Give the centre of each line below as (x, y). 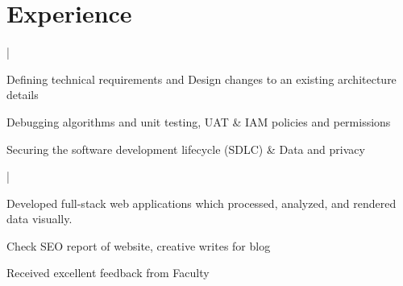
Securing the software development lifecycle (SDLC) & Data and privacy (186, 149)
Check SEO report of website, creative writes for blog (139, 245)
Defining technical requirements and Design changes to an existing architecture (201, 79)
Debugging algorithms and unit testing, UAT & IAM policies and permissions (199, 121)
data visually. (39, 219)
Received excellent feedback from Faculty (108, 273)
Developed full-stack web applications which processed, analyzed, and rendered (201, 203)
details (23, 95)
